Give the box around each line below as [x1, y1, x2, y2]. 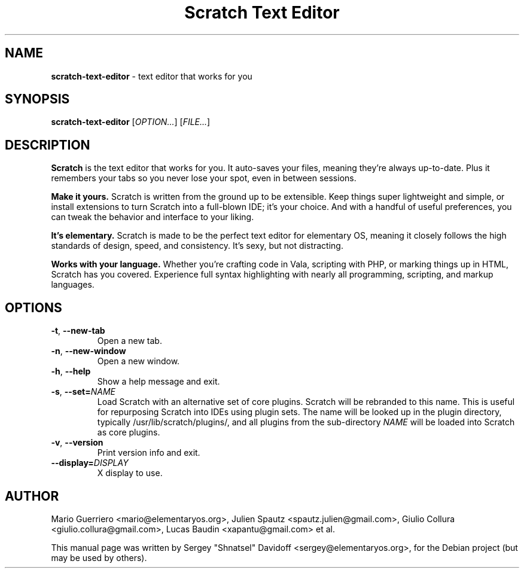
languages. [51, 279, 95, 290]
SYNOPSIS [5, 92, 70, 107]
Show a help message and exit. [97, 376, 220, 387]
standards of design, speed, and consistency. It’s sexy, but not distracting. [51, 240, 343, 251]
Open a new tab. [97, 336, 162, 346]
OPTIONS [5, 300, 62, 315]
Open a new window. [97, 356, 180, 367]
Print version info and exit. [97, 447, 200, 458]
